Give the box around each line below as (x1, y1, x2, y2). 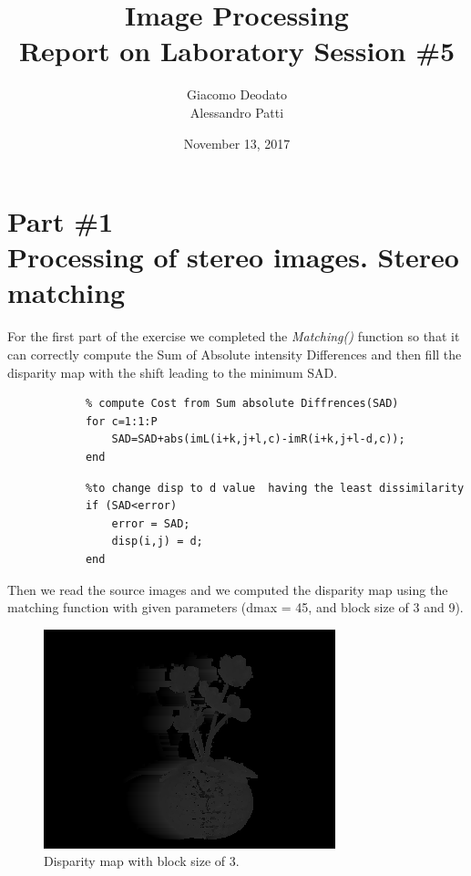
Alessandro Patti (189, 102, 284, 121)
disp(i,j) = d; (111, 535, 203, 548)
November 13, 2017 (183, 133, 291, 152)
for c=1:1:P (85, 414, 158, 428)
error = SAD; (111, 516, 190, 530)
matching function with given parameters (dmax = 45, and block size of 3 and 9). (7, 598, 464, 617)
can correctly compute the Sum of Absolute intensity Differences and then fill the (7, 345, 462, 363)
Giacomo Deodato (187, 85, 287, 104)
